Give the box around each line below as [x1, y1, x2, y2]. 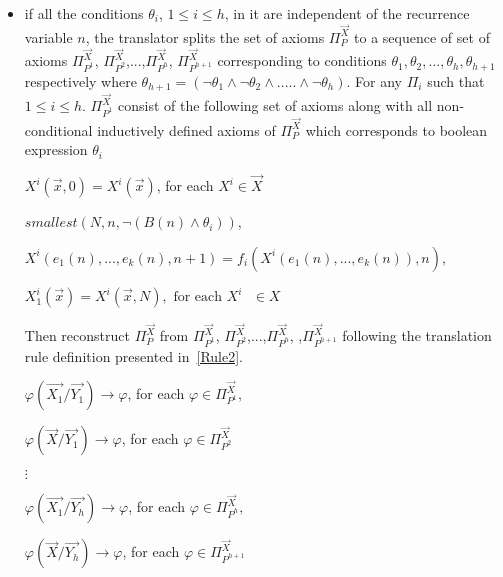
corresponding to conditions [217, 50, 387, 71]
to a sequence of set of [354, 26, 490, 47]
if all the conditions [24, 3, 144, 23]
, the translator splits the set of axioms [85, 26, 325, 47]
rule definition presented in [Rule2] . [24, 345, 243, 366]
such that [427, 70, 485, 91]
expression [24, 139, 88, 160]
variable [24, 26, 73, 47]
